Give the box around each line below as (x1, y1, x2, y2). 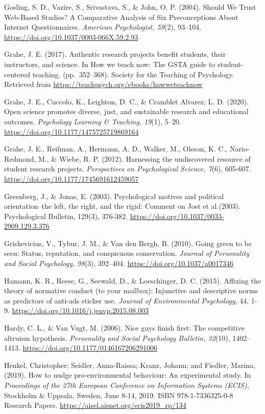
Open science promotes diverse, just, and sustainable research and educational (4, 106, 249, 117)
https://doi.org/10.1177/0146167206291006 (22, 342, 157, 353)
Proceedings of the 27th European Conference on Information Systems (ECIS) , (4, 380, 249, 390)
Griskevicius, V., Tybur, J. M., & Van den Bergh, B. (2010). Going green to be (4, 237, 252, 248)
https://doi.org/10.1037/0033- (130, 210, 224, 221)
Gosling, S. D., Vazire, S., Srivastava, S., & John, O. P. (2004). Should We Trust (4, 2, 256, 12)
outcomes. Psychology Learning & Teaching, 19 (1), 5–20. (4, 116, 181, 126)
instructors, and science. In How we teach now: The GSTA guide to (4, 58, 215, 69)
